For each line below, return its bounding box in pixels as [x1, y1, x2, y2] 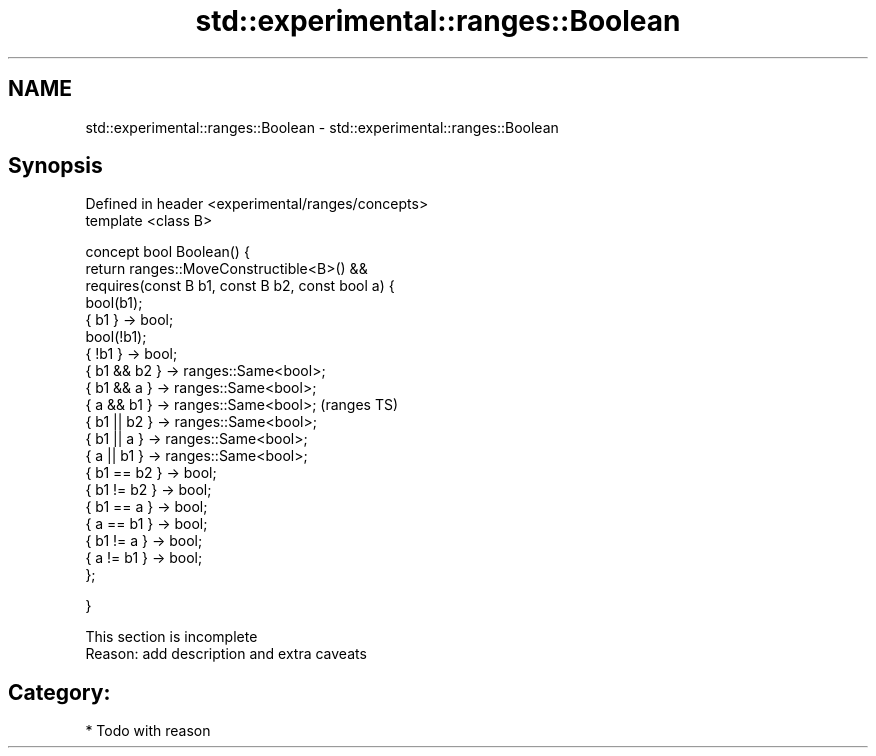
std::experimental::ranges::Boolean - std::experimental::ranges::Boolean [85, 118, 559, 136]
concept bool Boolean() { [85, 243, 250, 261]
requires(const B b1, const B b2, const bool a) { [85, 277, 395, 295]
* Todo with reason [85, 722, 211, 740]
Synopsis [8, 153, 103, 179]
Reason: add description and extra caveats [85, 645, 367, 663]
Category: [8, 679, 111, 705]
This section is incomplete [85, 628, 258, 646]
